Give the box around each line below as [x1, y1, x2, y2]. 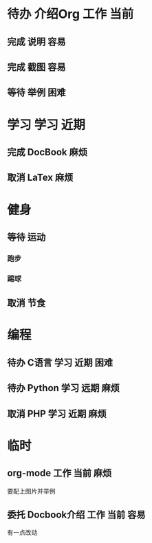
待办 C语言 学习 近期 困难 [7, 357, 113, 368]
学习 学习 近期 [7, 117, 86, 133]
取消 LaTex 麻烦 [7, 172, 74, 184]
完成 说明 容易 [7, 36, 66, 47]
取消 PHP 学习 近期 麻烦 [7, 408, 107, 419]
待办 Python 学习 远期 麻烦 [7, 382, 120, 394]
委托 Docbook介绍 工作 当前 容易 [7, 509, 146, 520]
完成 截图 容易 [7, 61, 66, 73]
